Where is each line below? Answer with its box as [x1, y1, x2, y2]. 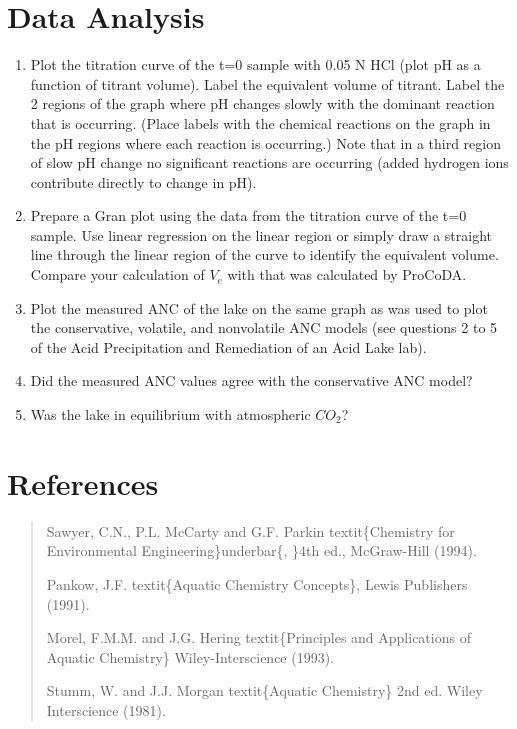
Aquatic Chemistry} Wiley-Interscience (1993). [46, 646, 335, 667]
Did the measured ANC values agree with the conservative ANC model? [30, 370, 473, 391]
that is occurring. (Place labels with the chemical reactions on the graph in [30, 112, 491, 133]
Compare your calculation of [30, 264, 205, 285]
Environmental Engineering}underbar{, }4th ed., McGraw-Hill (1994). [46, 540, 477, 561]
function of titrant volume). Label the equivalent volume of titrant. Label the [30, 73, 505, 94]
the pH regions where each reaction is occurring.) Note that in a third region [30, 132, 501, 153]
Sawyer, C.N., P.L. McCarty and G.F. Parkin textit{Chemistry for [46, 520, 455, 541]
